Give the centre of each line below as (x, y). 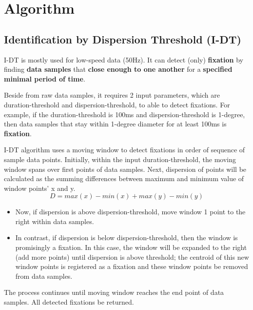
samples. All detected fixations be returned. (69, 302)
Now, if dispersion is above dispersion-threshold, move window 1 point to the (130, 212)
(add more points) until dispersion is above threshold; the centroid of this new (132, 257)
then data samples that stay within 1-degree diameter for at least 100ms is (115, 124)
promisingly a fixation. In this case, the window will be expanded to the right (131, 247)
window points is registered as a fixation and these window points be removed (132, 266)
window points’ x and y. (40, 188)
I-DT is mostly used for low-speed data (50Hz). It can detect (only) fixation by (124, 59)
